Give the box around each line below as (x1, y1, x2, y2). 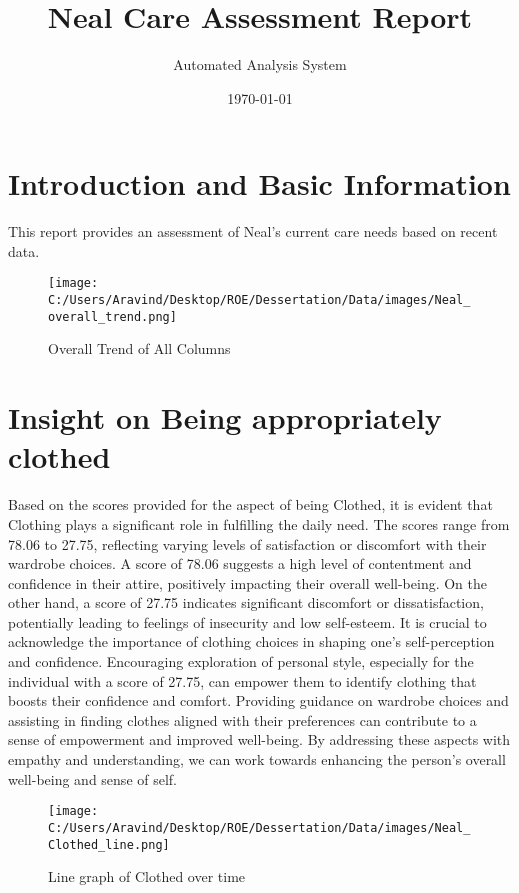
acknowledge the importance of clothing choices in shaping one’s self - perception (8, 631, 495, 652)
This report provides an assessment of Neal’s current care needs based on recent (8, 221, 498, 242)
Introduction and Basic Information (8, 163, 511, 204)
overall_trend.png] (48, 309, 177, 324)
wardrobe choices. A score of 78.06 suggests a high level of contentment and (8, 553, 472, 574)
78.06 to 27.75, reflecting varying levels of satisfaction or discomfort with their (8, 533, 487, 554)
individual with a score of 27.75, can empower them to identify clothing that (8, 670, 477, 691)
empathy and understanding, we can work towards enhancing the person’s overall (8, 749, 506, 770)
